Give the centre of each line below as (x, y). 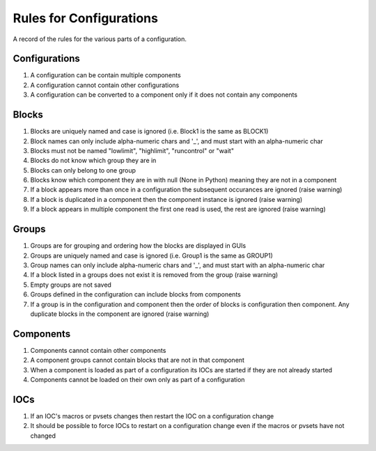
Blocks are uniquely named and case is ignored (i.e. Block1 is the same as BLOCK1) (149, 132)
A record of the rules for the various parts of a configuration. (100, 39)
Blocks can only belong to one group (83, 170)
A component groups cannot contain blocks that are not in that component (138, 360)
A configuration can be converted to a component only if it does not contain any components (164, 95)
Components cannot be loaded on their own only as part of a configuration (138, 379)
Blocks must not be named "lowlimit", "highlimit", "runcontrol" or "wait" (132, 150)
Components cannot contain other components (98, 350)
